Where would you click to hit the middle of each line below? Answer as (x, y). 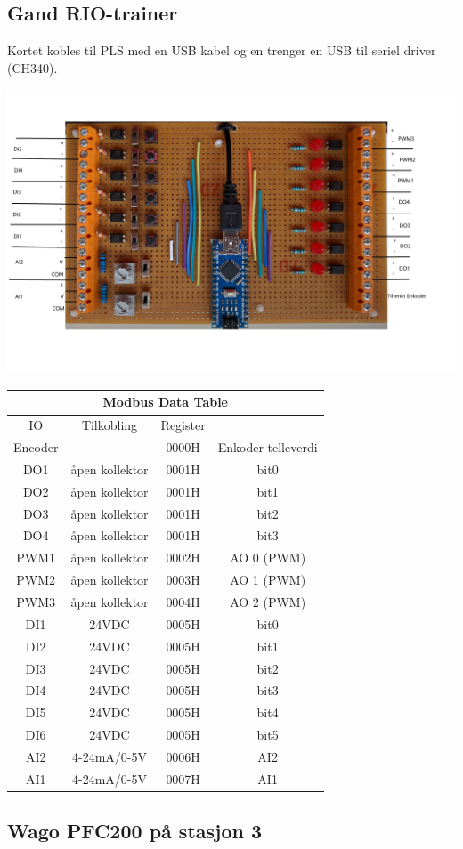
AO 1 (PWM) (268, 580)
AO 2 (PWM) (268, 602)
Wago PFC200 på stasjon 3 (135, 831)
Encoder (36, 447)
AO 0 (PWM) (268, 558)
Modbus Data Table (165, 402)
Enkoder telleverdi (268, 447)
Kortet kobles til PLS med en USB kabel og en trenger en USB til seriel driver (222, 50)
